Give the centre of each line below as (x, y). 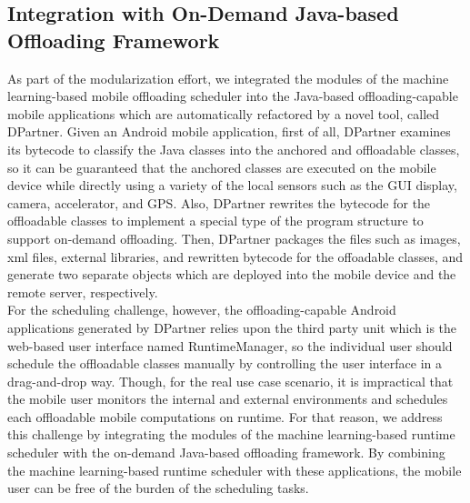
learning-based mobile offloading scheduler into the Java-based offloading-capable (233, 96)
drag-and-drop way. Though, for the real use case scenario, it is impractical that (230, 381)
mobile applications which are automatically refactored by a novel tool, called (224, 113)
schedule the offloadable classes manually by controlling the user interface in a (225, 363)
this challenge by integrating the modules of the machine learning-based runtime (231, 434)
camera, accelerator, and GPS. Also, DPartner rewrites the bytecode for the (219, 202)
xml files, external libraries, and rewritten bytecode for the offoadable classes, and (235, 256)
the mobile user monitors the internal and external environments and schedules (228, 399)
